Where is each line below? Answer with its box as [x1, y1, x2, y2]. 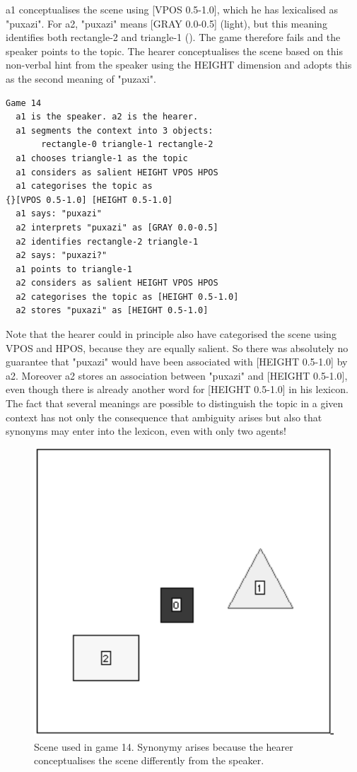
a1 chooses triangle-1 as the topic [16, 153, 188, 163]
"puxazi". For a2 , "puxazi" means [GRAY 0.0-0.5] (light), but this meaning [6, 16, 327, 30]
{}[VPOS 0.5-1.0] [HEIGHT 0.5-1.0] [6, 194, 173, 205]
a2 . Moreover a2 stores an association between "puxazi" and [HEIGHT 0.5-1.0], [6, 368, 348, 382]
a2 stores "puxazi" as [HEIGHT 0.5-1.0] [16, 305, 209, 316]
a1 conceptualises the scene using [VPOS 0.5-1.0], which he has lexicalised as [6, 2, 339, 16]
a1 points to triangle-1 [16, 264, 132, 274]
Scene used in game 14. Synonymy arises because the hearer [34, 739, 293, 754]
